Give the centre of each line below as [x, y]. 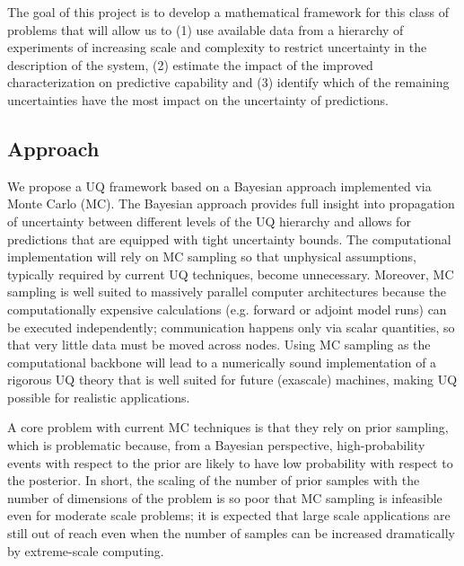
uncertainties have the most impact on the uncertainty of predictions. [198, 99]
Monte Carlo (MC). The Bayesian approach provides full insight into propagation [231, 203]
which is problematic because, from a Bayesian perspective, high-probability [216, 445]
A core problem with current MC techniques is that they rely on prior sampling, [228, 427]
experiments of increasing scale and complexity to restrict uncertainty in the [217, 47]
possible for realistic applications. [99, 397]
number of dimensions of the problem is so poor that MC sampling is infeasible [225, 497]
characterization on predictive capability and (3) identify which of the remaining [228, 82]
